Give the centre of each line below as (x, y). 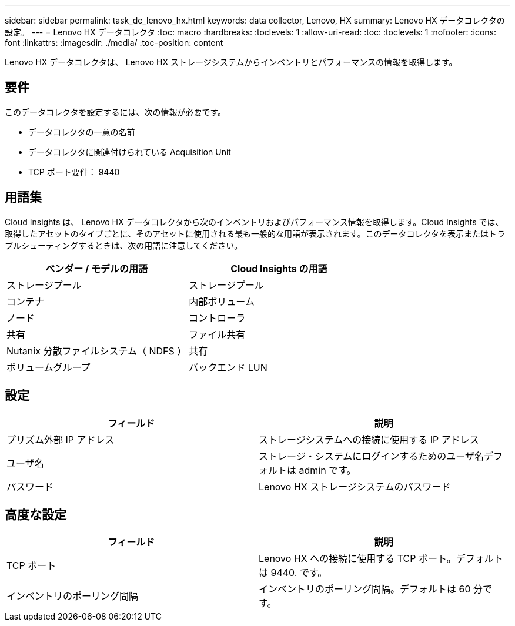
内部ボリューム (222, 301)
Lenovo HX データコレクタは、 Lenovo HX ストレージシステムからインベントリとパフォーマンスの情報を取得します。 (231, 62)
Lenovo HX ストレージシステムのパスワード (355, 486)
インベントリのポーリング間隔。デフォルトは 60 (365, 589)
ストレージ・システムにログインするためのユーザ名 (371, 456)
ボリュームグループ (49, 367)
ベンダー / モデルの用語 (96, 268)
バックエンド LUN (228, 367)
